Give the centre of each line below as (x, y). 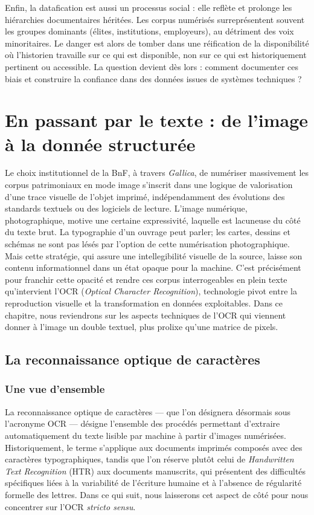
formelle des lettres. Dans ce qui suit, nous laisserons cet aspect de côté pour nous (157, 494)
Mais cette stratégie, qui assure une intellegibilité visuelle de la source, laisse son (154, 255)
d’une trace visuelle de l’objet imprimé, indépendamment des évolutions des (145, 196)
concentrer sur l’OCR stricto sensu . (70, 506)
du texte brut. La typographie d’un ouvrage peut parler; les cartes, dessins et (148, 232)
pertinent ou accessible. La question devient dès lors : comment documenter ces (152, 66)
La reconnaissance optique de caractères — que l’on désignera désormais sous (148, 411)
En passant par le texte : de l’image (157, 120)
